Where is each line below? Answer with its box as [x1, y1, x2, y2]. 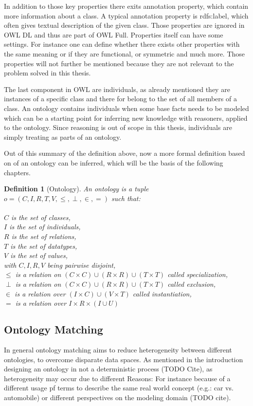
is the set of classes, [11, 212, 71, 222]
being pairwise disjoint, [47, 259, 116, 270]
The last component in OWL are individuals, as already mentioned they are [4, 84, 230, 94]
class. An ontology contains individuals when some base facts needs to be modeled [4, 103, 249, 113]
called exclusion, [167, 279, 216, 289]
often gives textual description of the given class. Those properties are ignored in [4, 20, 245, 30]
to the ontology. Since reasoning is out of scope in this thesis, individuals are [4, 122, 232, 132]
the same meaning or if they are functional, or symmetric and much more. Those [4, 48, 245, 58]
